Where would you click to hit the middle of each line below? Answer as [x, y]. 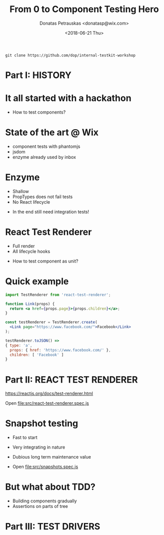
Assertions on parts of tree [40, 506]
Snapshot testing [42, 424]
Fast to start [25, 437]
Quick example [37, 281]
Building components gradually [45, 501]
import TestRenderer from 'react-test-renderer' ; [58, 295]
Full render [24, 246]
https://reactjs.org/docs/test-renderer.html [49, 394]
